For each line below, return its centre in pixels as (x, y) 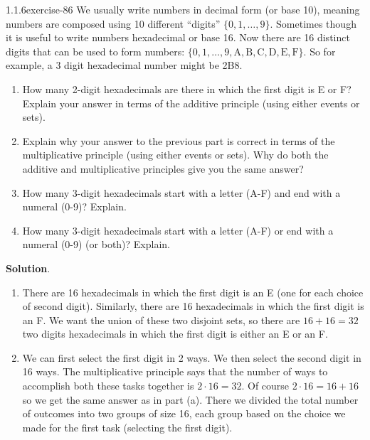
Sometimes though (316, 23)
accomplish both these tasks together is (108, 386)
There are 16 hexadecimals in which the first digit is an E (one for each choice (193, 292)
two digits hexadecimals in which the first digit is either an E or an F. (175, 334)
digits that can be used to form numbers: (95, 51)
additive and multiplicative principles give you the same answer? (163, 168)
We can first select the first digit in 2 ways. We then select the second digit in (192, 357)
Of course (268, 386)
